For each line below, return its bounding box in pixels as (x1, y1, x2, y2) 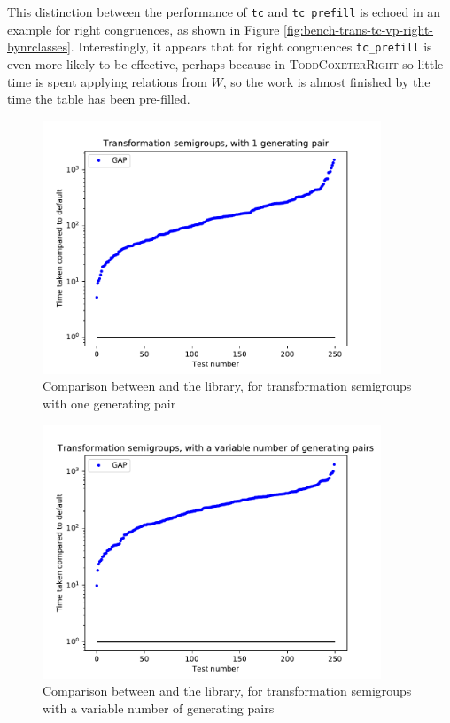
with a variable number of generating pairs (43, 699, 275, 718)
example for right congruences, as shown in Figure (7, 19, 280, 38)
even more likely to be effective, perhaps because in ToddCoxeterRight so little (7, 54, 444, 73)
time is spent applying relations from (7, 72, 207, 90)
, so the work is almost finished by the (222, 72, 431, 90)
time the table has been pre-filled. (7, 89, 190, 108)
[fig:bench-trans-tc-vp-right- (283, 19, 434, 38)
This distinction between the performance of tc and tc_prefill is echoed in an (7, 3, 441, 20)
